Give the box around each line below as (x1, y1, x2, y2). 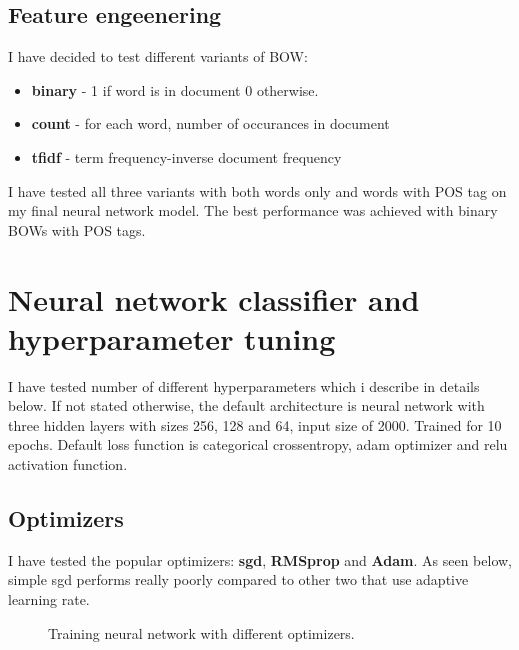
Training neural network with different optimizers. (48, 622, 355, 643)
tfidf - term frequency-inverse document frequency (31, 146, 342, 167)
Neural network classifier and (8, 278, 420, 319)
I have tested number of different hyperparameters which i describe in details (8, 375, 480, 396)
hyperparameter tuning (8, 317, 336, 358)
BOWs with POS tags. (8, 219, 146, 240)
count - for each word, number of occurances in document (31, 113, 390, 134)
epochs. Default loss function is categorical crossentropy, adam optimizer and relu (8, 434, 508, 455)
